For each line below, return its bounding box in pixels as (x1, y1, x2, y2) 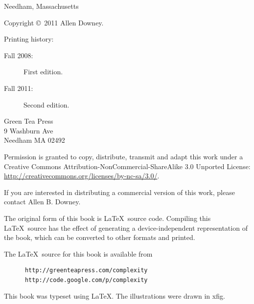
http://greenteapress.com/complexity (24, 267, 148, 274)
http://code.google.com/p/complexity (24, 276, 148, 283)
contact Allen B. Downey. (4, 196, 81, 207)
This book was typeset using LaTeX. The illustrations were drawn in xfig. (4, 291, 225, 301)
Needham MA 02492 (4, 135, 65, 145)
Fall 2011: (4, 83, 33, 93)
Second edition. (23, 99, 69, 109)
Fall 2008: (4, 50, 33, 60)
